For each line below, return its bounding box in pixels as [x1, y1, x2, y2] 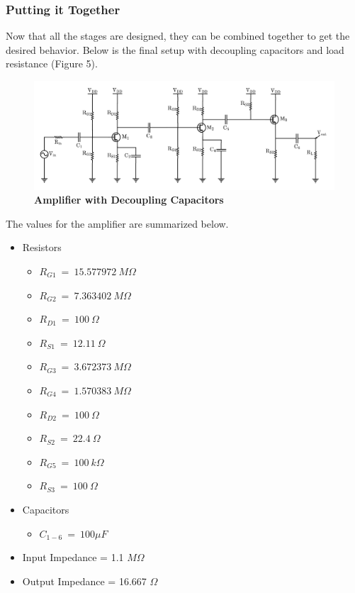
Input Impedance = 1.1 [22, 550, 124, 565]
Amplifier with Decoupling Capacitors [34, 192, 224, 207]
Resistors [22, 240, 62, 255]
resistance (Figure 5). [6, 56, 98, 71]
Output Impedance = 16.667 [22, 573, 147, 588]
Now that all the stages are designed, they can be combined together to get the [6, 28, 350, 43]
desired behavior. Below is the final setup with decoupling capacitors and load [6, 42, 344, 57]
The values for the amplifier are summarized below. [6, 216, 229, 231]
